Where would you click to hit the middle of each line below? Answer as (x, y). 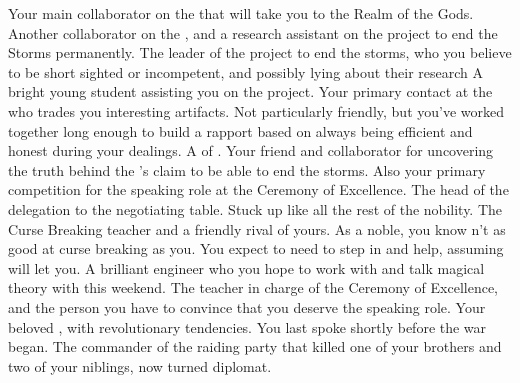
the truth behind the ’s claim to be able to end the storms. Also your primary (247, 169)
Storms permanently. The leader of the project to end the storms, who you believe (260, 52)
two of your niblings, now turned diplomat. (140, 365)
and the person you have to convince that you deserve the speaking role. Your (247, 306)
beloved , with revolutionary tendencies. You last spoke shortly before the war (247, 326)
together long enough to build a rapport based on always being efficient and (240, 130)
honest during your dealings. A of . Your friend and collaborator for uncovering (251, 150)
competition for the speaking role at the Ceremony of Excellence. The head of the (258, 189)
